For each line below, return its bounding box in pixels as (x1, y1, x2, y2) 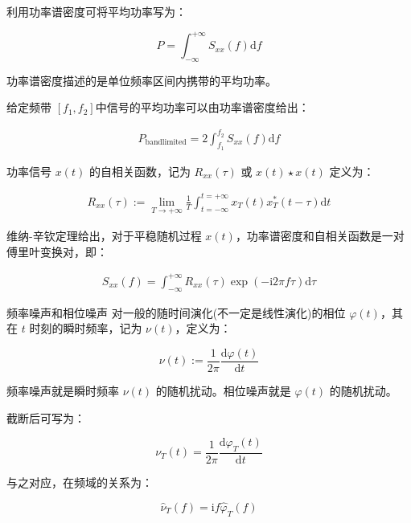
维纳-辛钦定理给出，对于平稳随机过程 (6, 227, 202, 244)
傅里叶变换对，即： (6, 243, 108, 259)
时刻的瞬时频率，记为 (29, 320, 142, 337)
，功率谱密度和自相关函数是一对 (235, 227, 405, 244)
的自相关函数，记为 (88, 162, 191, 179)
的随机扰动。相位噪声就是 (155, 382, 291, 398)
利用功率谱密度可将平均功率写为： (6, 3, 187, 19)
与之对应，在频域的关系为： (6, 473, 153, 490)
